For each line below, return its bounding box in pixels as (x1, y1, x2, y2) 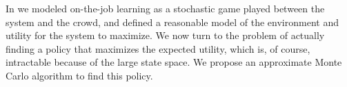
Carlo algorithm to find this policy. (6, 68, 153, 82)
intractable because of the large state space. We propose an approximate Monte (6, 55, 342, 69)
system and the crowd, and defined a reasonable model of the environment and (6, 14, 339, 29)
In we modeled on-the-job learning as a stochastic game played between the (6, 1, 325, 15)
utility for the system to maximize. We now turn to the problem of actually (6, 28, 325, 42)
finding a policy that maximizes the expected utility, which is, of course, (6, 41, 310, 55)
